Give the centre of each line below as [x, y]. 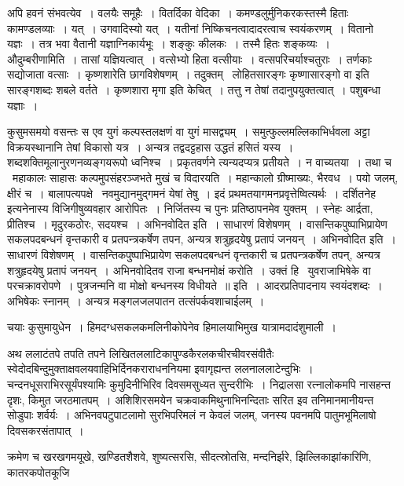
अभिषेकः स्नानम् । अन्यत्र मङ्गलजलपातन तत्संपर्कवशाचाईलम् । [136, 300]
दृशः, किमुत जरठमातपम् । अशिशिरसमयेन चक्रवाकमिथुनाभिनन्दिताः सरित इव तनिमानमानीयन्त [191, 399]
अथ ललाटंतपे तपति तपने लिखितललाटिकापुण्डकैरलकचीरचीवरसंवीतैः [141, 353]
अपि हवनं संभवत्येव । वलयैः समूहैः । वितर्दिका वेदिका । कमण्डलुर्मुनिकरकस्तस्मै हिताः [178, 13]
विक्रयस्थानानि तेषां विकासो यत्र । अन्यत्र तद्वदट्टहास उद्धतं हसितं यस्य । [151, 146]
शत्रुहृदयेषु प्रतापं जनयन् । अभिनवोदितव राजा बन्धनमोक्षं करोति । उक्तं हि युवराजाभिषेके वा [189, 270]
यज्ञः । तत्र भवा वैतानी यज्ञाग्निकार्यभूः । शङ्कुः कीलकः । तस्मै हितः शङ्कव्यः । [169, 44]
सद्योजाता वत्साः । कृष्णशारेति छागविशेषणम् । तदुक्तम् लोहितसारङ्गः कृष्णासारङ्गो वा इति [188, 74]
